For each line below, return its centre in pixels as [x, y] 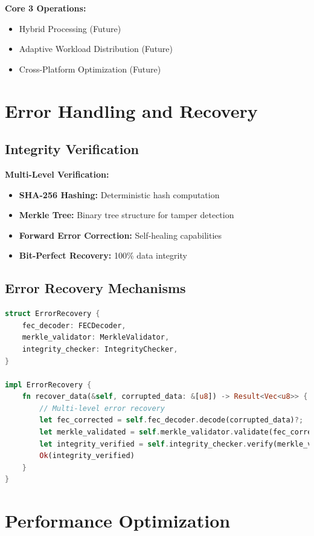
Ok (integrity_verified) [87, 456]
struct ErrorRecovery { [53, 314]
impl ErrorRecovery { [48, 385]
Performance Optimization [118, 521]
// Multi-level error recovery [102, 408]
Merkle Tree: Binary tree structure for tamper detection [127, 215]
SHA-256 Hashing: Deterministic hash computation [119, 194]
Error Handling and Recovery [131, 110]
